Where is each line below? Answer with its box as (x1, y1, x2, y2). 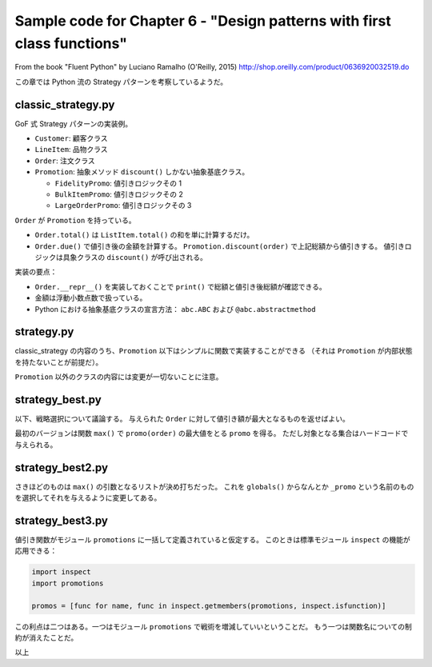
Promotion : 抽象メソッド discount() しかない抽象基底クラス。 (34, 167, 250, 177)
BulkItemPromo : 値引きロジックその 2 (54, 189, 184, 199)
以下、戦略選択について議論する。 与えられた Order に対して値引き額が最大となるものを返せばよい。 (14, 414, 350, 424)
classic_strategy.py (14, 98, 115, 111)
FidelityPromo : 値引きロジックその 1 (54, 178, 182, 188)
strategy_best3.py (14, 513, 108, 527)
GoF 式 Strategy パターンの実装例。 (14, 118, 132, 128)
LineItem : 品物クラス (34, 145, 108, 154)
